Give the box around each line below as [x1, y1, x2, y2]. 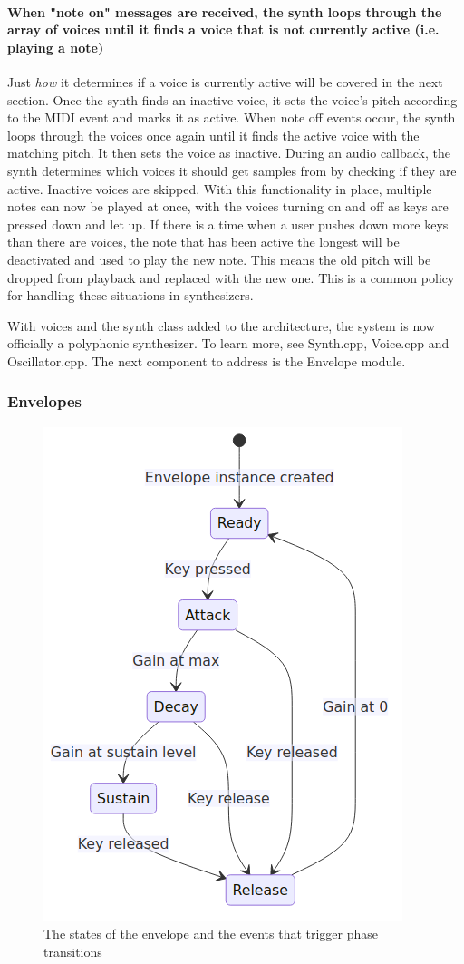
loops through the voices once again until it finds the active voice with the [7, 125, 420, 144]
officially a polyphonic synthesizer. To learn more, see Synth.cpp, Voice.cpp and [7, 334, 449, 353]
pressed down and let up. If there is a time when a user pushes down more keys [7, 214, 449, 233]
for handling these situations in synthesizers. [7, 286, 254, 305]
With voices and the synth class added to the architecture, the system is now [7, 316, 435, 335]
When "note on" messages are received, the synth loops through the [7, 2, 442, 21]
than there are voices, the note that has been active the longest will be [7, 232, 400, 251]
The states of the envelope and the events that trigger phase [43, 924, 379, 943]
